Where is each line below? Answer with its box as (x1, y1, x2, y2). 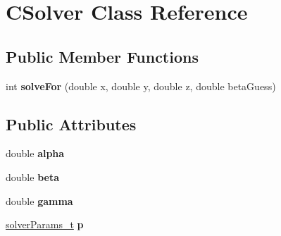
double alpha (6, 146, 65, 161)
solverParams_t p (6, 217, 84, 232)
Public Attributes (6, 113, 137, 135)
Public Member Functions (6, 45, 199, 67)
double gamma (6, 193, 73, 208)
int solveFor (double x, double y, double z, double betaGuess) (6, 78, 276, 93)
